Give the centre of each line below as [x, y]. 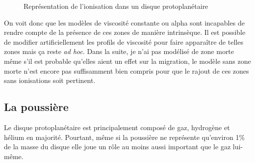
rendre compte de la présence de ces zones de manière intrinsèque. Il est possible [125, 32]
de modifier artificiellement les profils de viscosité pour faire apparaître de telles [124, 41]
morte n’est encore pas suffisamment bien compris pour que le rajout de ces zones [127, 70]
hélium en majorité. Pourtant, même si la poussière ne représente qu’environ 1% [125, 137]
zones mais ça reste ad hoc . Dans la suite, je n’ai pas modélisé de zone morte [119, 51]
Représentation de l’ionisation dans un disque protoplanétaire [116, 6]
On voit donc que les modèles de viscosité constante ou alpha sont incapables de [124, 22]
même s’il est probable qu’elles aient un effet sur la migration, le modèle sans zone [127, 61]
